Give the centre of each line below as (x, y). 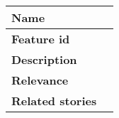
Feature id (41, 39)
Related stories (54, 101)
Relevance (40, 80)
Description (44, 59)
